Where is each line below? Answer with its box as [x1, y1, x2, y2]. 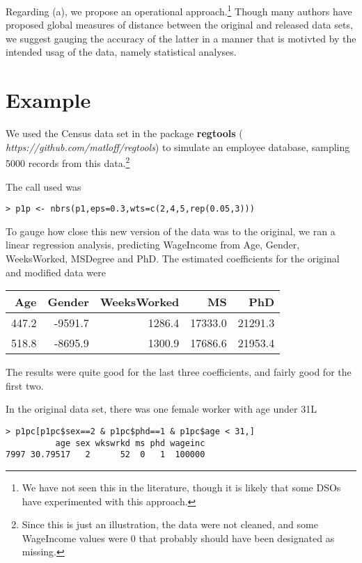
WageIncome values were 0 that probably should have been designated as [22, 530, 335, 545]
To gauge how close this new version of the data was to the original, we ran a [6, 223, 336, 238]
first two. [6, 378, 44, 392]
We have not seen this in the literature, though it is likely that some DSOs [22, 479, 341, 494]
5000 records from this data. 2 [6, 154, 130, 170]
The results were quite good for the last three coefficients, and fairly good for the [6, 365, 352, 379]
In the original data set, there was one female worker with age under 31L [6, 402, 317, 416]
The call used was [6, 179, 81, 193]
